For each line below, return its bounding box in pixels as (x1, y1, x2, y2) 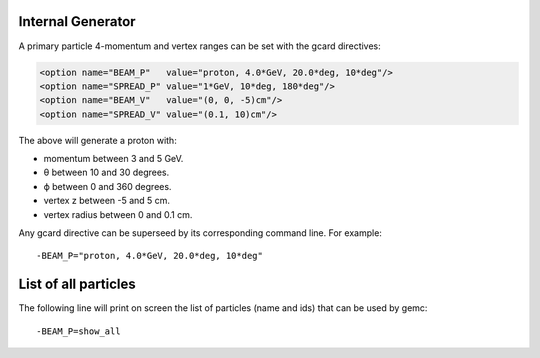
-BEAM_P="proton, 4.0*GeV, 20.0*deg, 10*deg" (36, 250, 264, 262)
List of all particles (18, 276, 137, 293)
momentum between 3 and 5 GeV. (43, 153, 184, 165)
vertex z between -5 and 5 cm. (43, 195, 170, 207)
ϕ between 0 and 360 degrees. (43, 180, 172, 192)
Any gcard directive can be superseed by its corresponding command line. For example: (18, 227, 382, 239)
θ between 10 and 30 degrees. (43, 166, 170, 179)
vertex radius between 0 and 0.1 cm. (43, 208, 193, 220)
